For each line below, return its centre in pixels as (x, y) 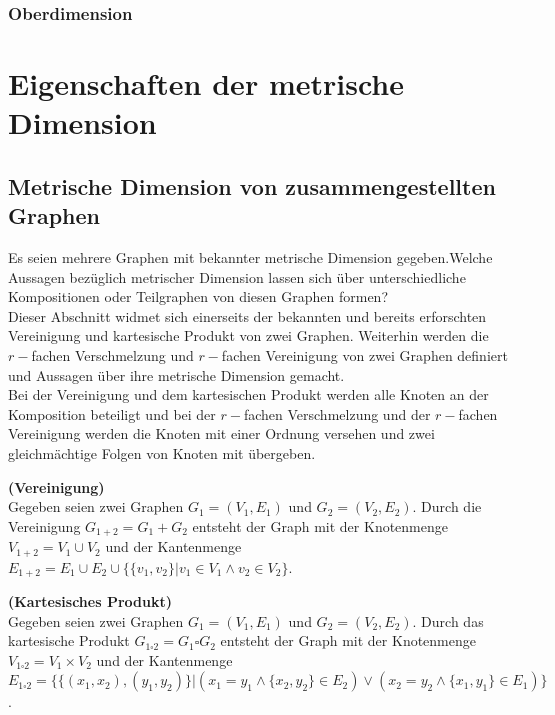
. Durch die (447, 506)
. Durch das (448, 620)
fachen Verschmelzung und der (337, 413)
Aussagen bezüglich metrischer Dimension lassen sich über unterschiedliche (237, 276)
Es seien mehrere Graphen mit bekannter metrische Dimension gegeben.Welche (250, 257)
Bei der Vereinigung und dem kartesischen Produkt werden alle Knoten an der (248, 394)
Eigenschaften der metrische (206, 83)
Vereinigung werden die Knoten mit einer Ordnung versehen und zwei (221, 433)
